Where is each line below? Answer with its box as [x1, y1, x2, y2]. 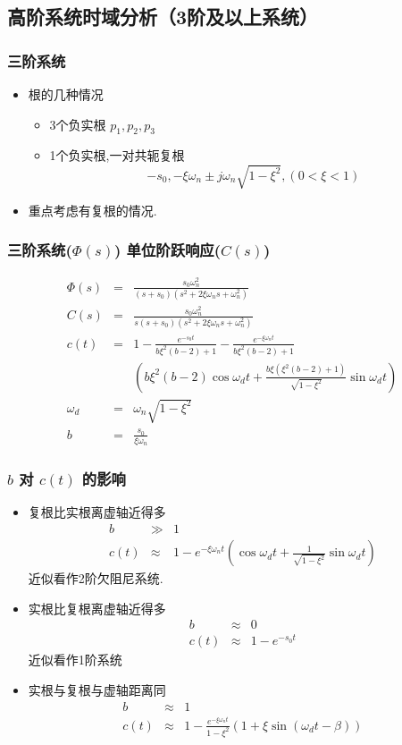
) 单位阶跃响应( [113, 239, 222, 261]
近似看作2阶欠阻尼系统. [28, 569, 163, 588]
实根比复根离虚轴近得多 [28, 598, 166, 617]
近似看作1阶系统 [28, 650, 122, 669]
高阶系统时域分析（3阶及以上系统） [7, 3, 319, 30]
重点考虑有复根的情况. [28, 200, 157, 219]
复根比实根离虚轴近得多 [28, 503, 166, 521]
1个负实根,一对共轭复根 [49, 146, 185, 165]
